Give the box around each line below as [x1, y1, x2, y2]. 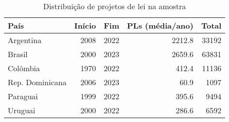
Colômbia [8, 62, 40, 74]
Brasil [8, 48, 28, 60]
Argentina [8, 34, 42, 46]
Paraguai [8, 91, 38, 102]
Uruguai [8, 105, 35, 116]
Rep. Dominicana [8, 76, 66, 88]
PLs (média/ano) [127, 20, 194, 31]
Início [74, 20, 96, 31]
